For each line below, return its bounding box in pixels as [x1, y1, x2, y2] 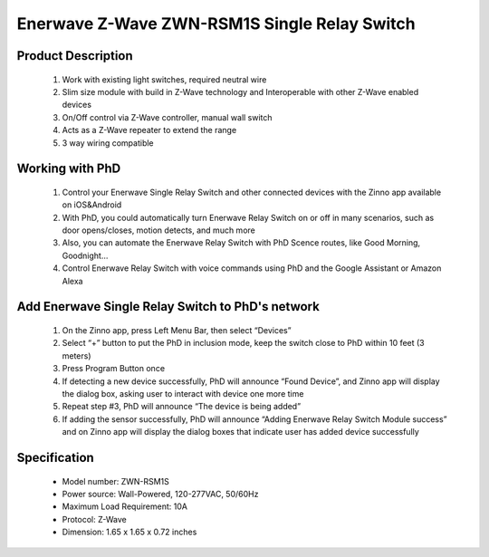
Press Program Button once [62, 363, 166, 374]
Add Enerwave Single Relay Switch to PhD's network [16, 299, 321, 314]
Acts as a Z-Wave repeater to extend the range [62, 125, 237, 136]
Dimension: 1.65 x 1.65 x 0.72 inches [62, 526, 197, 538]
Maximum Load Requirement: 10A [62, 501, 187, 512]
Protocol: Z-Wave [62, 514, 127, 524]
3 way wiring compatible [62, 137, 154, 149]
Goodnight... [62, 250, 109, 261]
